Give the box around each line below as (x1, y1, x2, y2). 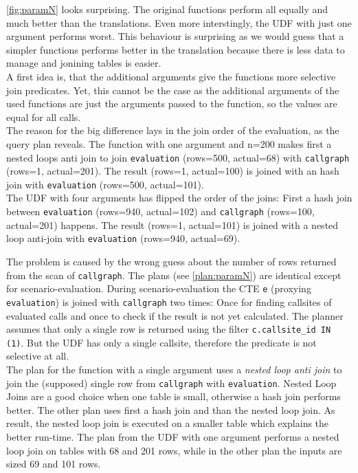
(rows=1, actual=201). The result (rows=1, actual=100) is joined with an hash (6, 164, 339, 178)
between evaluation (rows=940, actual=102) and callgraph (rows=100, (6, 204, 315, 219)
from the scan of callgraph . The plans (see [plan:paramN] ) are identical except (6, 267, 342, 282)
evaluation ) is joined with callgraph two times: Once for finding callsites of (6, 294, 332, 309)
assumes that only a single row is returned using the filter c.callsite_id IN (6, 322, 331, 336)
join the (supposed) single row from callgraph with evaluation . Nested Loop (6, 375, 337, 390)
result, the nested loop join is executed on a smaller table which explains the (6, 416, 329, 430)
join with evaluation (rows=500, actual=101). (6, 177, 204, 191)
